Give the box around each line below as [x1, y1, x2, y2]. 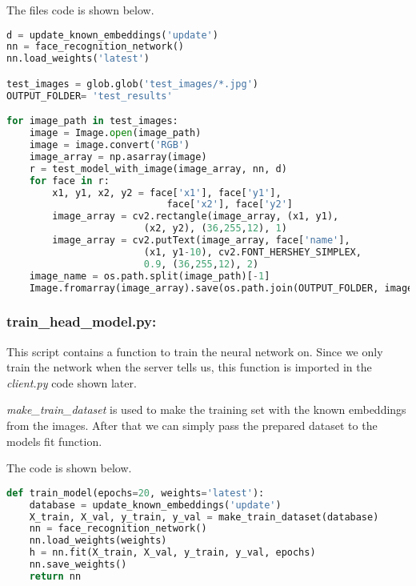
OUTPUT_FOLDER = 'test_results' [6, 90, 173, 102]
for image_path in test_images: [6, 115, 178, 127]
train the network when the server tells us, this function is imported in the [6, 359, 372, 375]
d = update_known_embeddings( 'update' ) [6, 29, 218, 41]
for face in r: [29, 175, 110, 187]
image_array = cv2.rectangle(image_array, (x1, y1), [52, 211, 339, 223]
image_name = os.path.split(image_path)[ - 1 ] [29, 270, 270, 282]
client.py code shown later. [6, 374, 137, 391]
